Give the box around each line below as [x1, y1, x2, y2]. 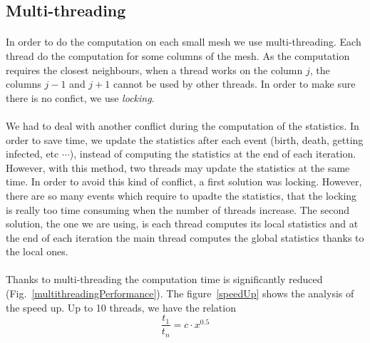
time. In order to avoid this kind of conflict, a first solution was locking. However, [6, 174, 362, 189]
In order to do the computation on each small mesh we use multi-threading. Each [6, 34, 361, 49]
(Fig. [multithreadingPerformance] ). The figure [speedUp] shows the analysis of [6, 286, 354, 301]
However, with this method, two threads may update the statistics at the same [6, 160, 350, 175]
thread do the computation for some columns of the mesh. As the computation [6, 48, 350, 63]
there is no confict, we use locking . [6, 90, 155, 105]
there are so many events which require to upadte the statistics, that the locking [6, 188, 357, 203]
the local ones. [6, 244, 68, 259]
